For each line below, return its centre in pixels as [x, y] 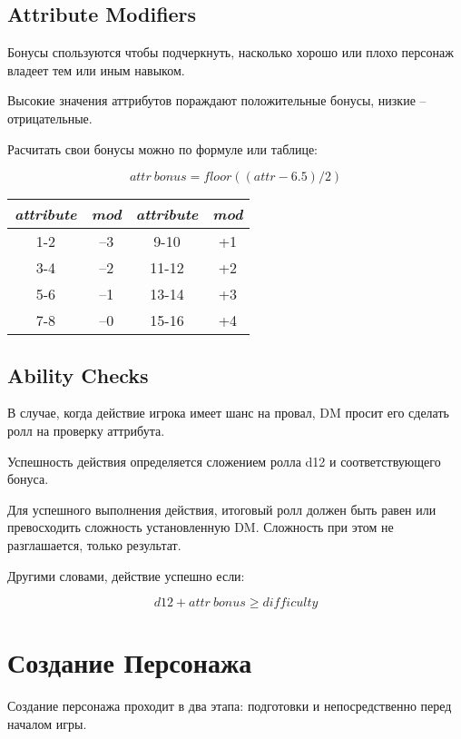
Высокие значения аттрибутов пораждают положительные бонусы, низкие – [217, 100]
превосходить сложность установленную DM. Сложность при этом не [201, 527]
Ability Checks [78, 374]
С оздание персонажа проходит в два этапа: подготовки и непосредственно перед [230, 706]
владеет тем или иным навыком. [96, 69]
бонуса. [28, 479]
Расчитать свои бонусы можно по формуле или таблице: [162, 148]
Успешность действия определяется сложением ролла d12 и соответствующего [224, 461]
